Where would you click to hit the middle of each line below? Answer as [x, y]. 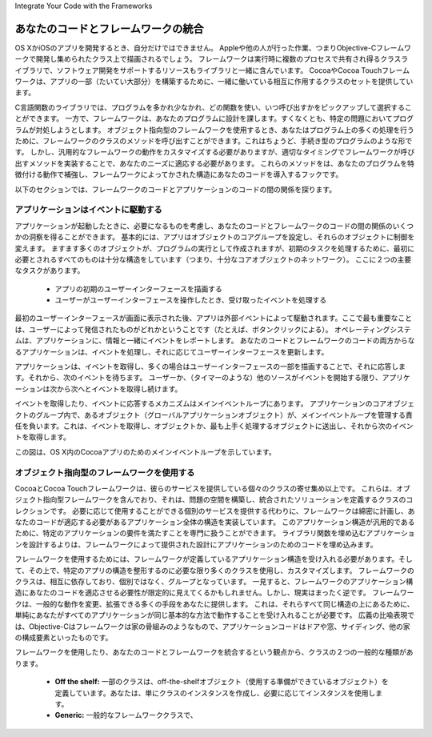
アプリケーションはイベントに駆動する [89, 210]
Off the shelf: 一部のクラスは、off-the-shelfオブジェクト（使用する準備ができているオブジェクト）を [222, 682]
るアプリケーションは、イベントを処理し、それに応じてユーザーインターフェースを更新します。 [172, 351]
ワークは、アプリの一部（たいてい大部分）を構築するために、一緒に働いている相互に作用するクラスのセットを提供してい [214, 82]
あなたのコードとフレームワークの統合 [109, 28]
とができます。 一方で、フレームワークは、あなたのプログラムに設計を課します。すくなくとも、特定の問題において [204, 118]
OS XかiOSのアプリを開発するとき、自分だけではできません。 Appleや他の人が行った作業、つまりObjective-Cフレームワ [213, 47]
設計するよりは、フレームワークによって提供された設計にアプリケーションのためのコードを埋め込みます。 [203, 544]
